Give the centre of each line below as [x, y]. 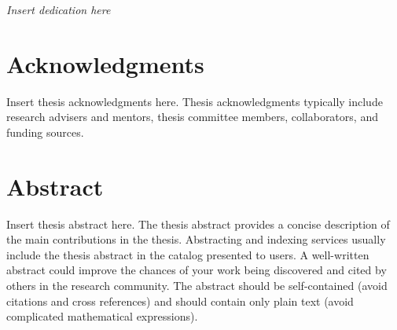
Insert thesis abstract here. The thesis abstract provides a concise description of [198, 224]
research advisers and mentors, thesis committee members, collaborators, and [192, 117]
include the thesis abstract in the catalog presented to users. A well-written [188, 254]
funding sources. [45, 132]
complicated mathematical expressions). [102, 316]
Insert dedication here [59, 9]
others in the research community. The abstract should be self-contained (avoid [197, 285]
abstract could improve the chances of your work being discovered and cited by [197, 270]
